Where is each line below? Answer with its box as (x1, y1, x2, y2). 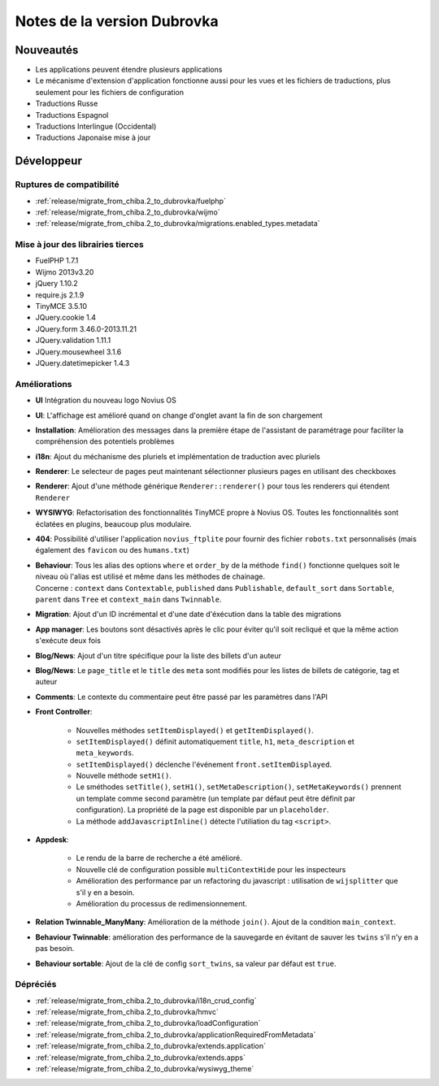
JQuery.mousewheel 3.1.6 (35, 346, 122, 357)
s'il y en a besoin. (76, 887, 135, 897)
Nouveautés (15, 43, 79, 57)
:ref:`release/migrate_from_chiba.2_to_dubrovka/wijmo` (35, 207, 220, 217)
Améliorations (15, 378, 72, 389)
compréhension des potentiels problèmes (35, 437, 175, 446)
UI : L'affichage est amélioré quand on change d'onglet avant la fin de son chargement (35, 411, 323, 420)
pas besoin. (35, 944, 75, 954)
